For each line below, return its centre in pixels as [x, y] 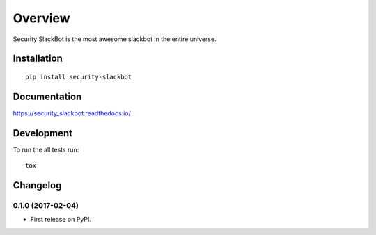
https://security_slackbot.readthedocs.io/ [72, 113]
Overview [41, 18]
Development [43, 133]
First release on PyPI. [61, 220]
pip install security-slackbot [79, 77]
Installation [38, 59]
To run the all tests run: [46, 149]
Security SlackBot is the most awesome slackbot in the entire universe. [115, 39]
